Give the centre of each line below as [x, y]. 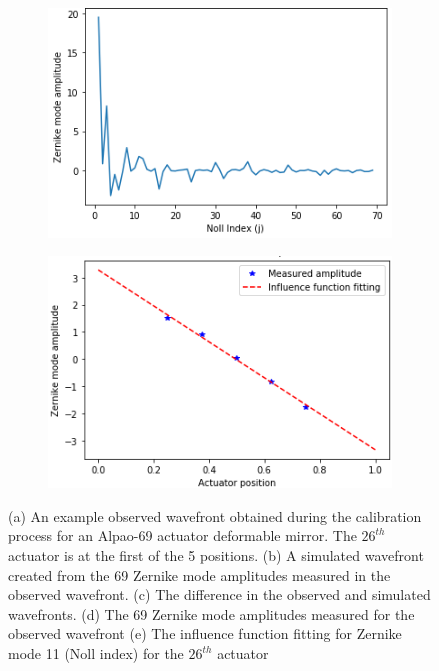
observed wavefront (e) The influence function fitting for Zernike [205, 633]
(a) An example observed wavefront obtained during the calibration [215, 515]
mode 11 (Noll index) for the [96, 653]
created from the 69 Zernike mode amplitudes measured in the [199, 574]
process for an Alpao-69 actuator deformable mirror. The [182, 535]
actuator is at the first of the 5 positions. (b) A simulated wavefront [216, 555]
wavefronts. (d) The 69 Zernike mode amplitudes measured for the [211, 613]
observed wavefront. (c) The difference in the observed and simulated [219, 594]
